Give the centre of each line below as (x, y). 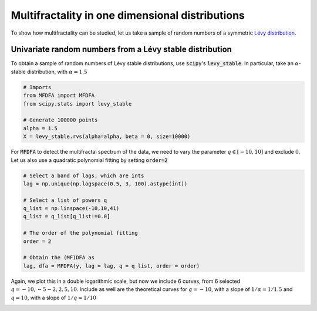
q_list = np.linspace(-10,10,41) (71, 209)
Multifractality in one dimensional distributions (128, 15)
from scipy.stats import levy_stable (77, 104)
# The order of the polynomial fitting (80, 233)
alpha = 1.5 (41, 128)
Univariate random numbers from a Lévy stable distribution (121, 50)
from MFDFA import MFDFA (59, 96)
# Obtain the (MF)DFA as (59, 258)
